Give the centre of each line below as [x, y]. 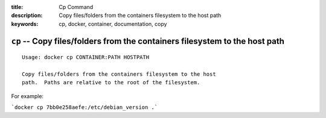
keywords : [25, 23]
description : [27, 16]
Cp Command [76, 7]
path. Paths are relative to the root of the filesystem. [111, 82]
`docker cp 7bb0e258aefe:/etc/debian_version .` [85, 107]
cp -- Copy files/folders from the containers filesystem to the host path [148, 41]
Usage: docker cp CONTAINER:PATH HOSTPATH [86, 57]
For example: [27, 96]
